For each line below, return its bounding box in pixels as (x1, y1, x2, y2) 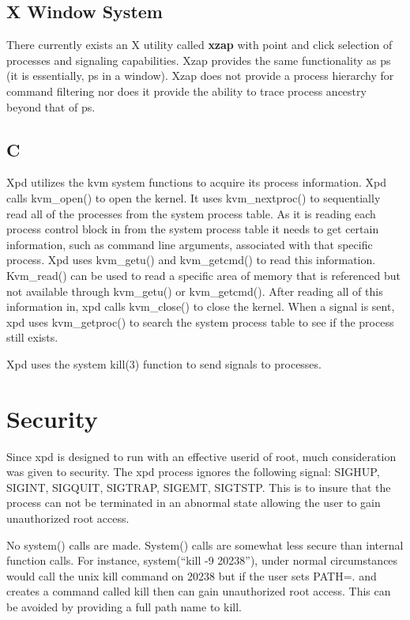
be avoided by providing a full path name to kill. (6, 598, 242, 614)
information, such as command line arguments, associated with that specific (6, 236, 373, 252)
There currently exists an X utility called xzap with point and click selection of (6, 36, 393, 53)
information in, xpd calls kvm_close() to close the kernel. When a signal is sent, (6, 298, 395, 315)
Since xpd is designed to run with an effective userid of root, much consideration (6, 448, 397, 464)
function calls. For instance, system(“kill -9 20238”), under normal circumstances (6, 552, 398, 569)
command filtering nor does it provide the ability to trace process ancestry (6, 82, 367, 99)
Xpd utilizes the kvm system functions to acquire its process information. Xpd (6, 174, 386, 191)
